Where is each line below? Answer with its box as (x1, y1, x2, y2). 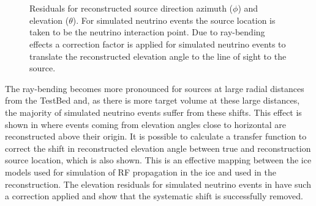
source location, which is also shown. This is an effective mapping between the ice (5, 154, 312, 166)
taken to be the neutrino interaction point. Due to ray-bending (29, 26, 265, 38)
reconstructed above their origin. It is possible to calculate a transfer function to (5, 130, 307, 143)
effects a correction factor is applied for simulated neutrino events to (29, 37, 286, 50)
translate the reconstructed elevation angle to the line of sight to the (29, 49, 287, 62)
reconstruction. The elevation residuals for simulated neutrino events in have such (5, 177, 311, 190)
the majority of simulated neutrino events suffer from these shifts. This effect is (5, 105, 302, 118)
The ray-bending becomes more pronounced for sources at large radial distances (5, 82, 304, 94)
